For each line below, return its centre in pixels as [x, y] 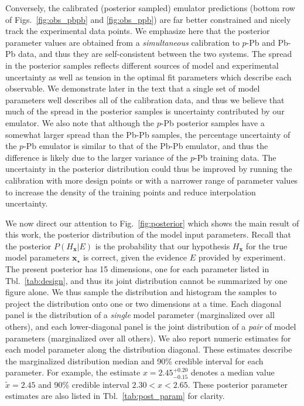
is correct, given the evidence [135, 257]
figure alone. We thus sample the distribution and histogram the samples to [141, 292]
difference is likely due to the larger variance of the [97, 157]
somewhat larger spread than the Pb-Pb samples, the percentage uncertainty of [148, 134]
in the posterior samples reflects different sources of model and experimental [142, 65]
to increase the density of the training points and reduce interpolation [131, 192]
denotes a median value [233, 372]
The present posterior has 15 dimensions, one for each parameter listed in [137, 269]
